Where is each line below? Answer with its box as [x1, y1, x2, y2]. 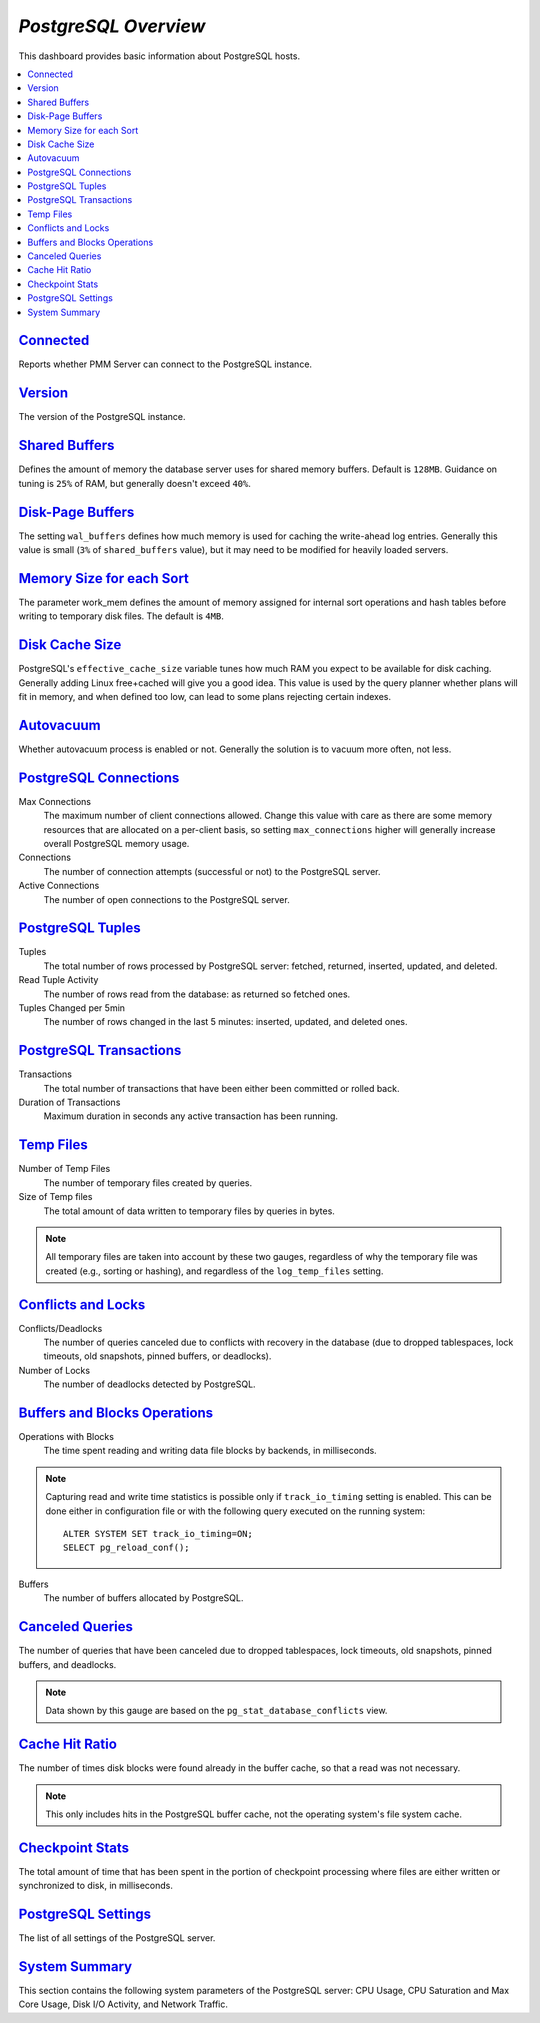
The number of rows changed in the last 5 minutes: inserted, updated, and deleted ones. [43, 1016, 409, 1028]
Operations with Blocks [18, 1431, 115, 1443]
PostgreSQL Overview [18, 15, 206, 37]
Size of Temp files [18, 1191, 93, 1203]
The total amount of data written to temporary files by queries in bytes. [43, 1205, 335, 1217]
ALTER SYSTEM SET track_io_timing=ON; [63, 1528, 254, 1540]
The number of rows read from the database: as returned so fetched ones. [43, 988, 351, 1000]
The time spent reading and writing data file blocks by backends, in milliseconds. [43, 1445, 377, 1457]
